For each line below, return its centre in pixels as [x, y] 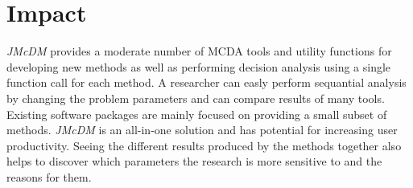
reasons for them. [49, 176]
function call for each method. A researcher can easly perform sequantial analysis [206, 82]
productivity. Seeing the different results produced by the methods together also [204, 145]
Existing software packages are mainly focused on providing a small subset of [197, 114]
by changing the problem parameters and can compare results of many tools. [196, 98]
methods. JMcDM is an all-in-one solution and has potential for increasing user [202, 130]
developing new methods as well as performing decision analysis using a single [199, 66]
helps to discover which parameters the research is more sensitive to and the [194, 161]
